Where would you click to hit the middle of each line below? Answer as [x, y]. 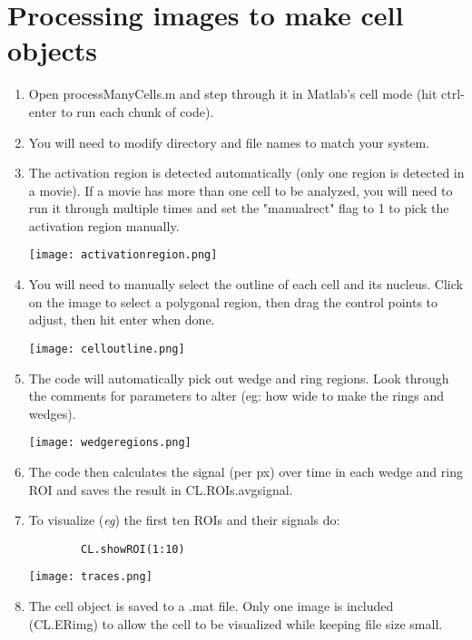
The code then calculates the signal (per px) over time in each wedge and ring [246, 471]
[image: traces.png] [90, 577]
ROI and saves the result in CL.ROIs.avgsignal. [161, 489]
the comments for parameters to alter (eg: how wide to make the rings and [236, 396]
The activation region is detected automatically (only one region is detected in [246, 173]
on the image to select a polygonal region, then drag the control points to [233, 301]
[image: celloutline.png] [107, 349]
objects [53, 50]
